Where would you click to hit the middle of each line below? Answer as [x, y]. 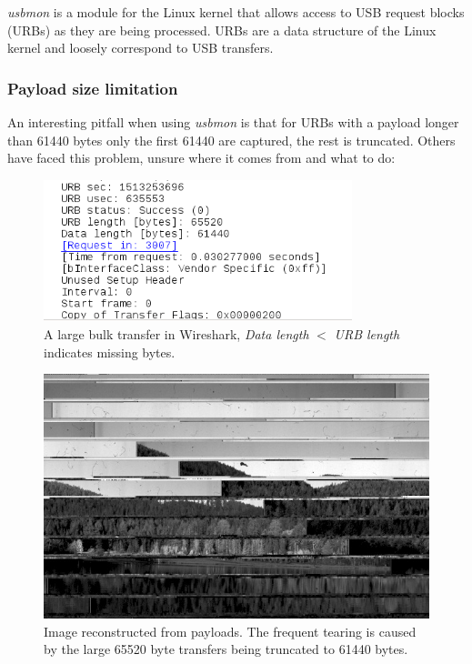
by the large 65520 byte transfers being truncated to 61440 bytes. [226, 649]
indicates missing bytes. [110, 352]
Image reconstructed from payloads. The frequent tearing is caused [230, 631]
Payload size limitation [93, 88]
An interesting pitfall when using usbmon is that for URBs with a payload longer [233, 122]
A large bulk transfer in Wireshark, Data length [176, 334]
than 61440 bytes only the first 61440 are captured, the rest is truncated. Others [231, 140]
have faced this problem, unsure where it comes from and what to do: [201, 158]
